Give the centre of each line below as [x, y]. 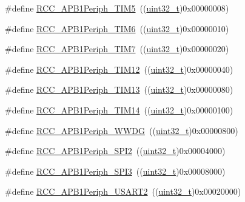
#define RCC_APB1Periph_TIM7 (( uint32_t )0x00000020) [117, 49]
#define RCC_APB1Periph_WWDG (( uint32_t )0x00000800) [122, 130]
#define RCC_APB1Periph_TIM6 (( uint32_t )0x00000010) [117, 28]
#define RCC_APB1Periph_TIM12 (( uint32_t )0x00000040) [119, 69]
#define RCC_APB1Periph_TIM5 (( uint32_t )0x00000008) [117, 8]
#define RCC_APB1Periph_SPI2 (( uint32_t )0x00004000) [115, 151]
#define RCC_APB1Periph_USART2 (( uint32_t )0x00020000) [123, 191]
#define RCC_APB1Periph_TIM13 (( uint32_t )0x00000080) [119, 89]
